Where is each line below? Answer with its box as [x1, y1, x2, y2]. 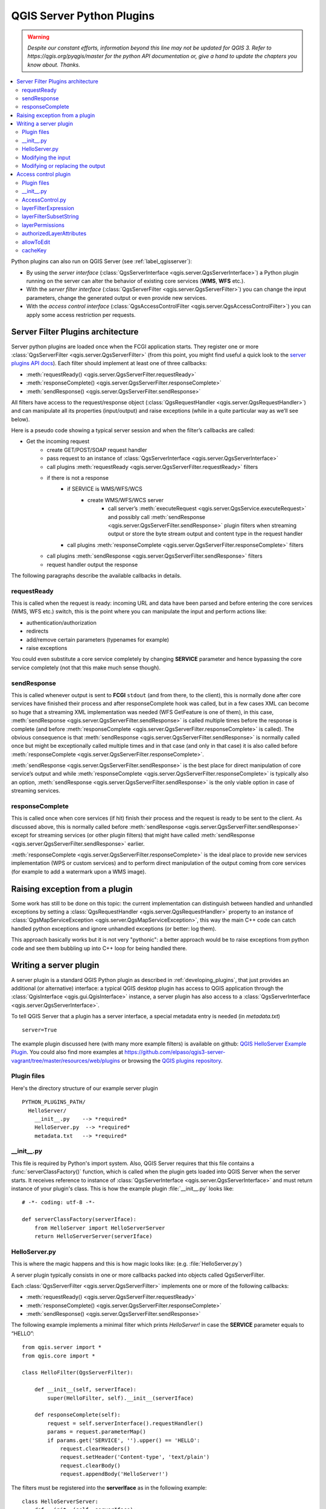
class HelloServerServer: [22, 1498, 99, 1505]
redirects [26, 628, 49, 635]
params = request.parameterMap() [47, 1428, 146, 1435]
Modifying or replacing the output [22, 162, 106, 170]
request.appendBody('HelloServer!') [60, 1470, 168, 1478]
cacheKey [22, 246, 47, 254]
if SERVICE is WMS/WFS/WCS [67, 485, 142, 493]
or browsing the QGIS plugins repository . [121, 1057, 223, 1064]
